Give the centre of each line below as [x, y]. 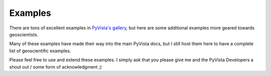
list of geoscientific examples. [40, 51]
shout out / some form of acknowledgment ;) [56, 67]
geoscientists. [24, 34]
